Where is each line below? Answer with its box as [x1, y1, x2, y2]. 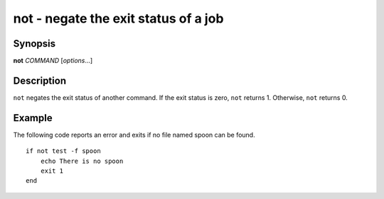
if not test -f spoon [26, 147, 101, 155]
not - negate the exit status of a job [13, 11, 224, 26]
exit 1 [40, 167, 64, 175]
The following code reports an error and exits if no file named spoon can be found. [13, 130, 255, 139]
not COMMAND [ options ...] [13, 57, 93, 65]
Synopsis [13, 38, 56, 50]
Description [13, 74, 67, 86]
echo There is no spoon [40, 157, 124, 165]
